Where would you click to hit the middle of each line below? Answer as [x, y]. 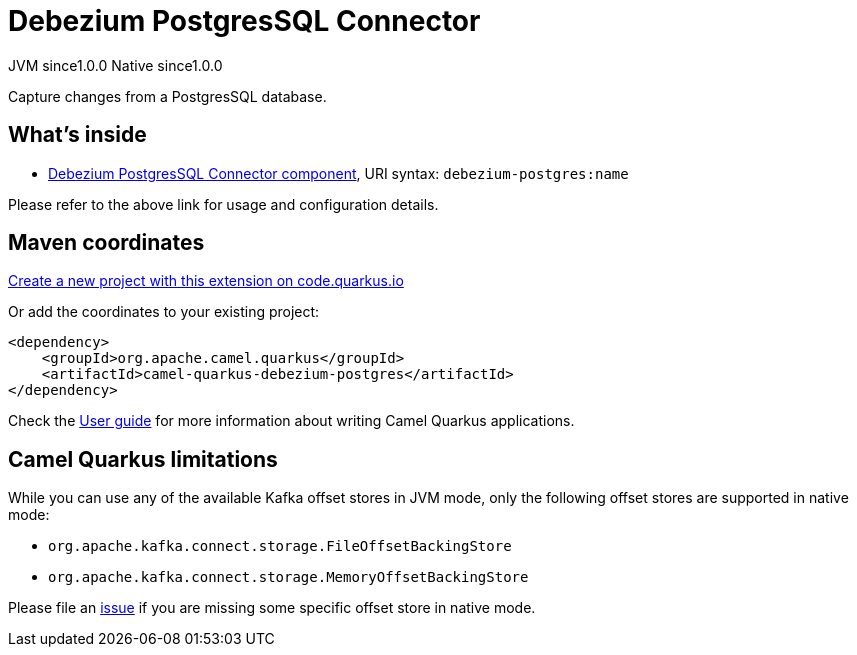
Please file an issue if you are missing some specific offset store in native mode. [272, 608]
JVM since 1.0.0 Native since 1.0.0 [115, 65]
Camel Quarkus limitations [143, 459]
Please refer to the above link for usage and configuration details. [223, 204]
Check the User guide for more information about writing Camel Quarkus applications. [291, 421]
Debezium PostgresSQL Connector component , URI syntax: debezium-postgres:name [338, 173]
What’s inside [77, 135]
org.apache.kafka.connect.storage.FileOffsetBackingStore [280, 546]
